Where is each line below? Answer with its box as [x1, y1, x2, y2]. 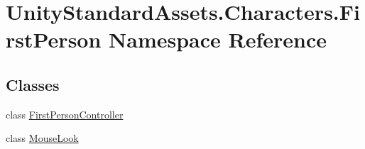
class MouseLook [6, 131, 79, 145]
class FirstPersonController [6, 106, 124, 121]
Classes [6, 73, 60, 95]
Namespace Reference [109, 25, 327, 54]
